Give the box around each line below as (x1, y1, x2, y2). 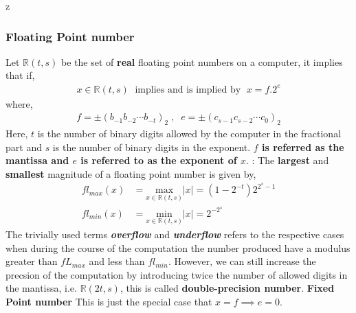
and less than (89, 254, 145, 268)
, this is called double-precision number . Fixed (120, 281, 335, 295)
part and (5, 139, 42, 154)
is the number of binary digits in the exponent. (52, 139, 251, 154)
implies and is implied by (135, 84, 241, 95)
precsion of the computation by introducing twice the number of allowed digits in (5, 267, 348, 281)
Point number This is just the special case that (5, 294, 212, 308)
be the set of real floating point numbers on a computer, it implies (61, 54, 343, 69)
